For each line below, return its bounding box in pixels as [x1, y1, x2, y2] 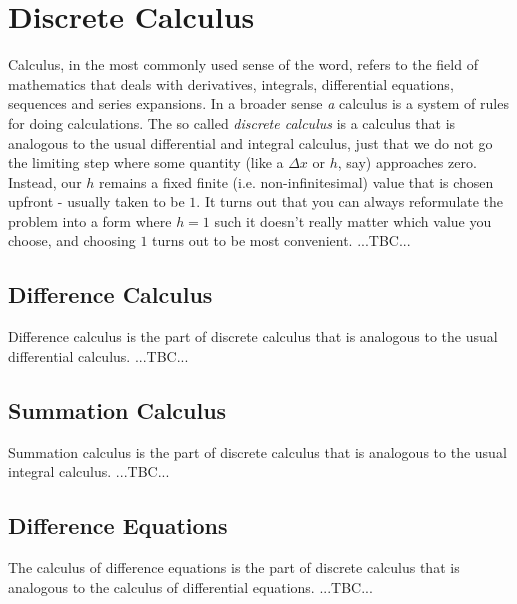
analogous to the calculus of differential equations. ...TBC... [8, 576, 373, 597]
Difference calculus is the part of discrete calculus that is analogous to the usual [8, 326, 498, 347]
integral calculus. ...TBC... [8, 461, 170, 482]
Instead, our [8, 171, 82, 192]
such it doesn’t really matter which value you [214, 210, 492, 231]
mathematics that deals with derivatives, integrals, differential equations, [8, 73, 454, 94]
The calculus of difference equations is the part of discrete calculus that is [8, 557, 460, 578]
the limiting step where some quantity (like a [8, 152, 284, 173]
